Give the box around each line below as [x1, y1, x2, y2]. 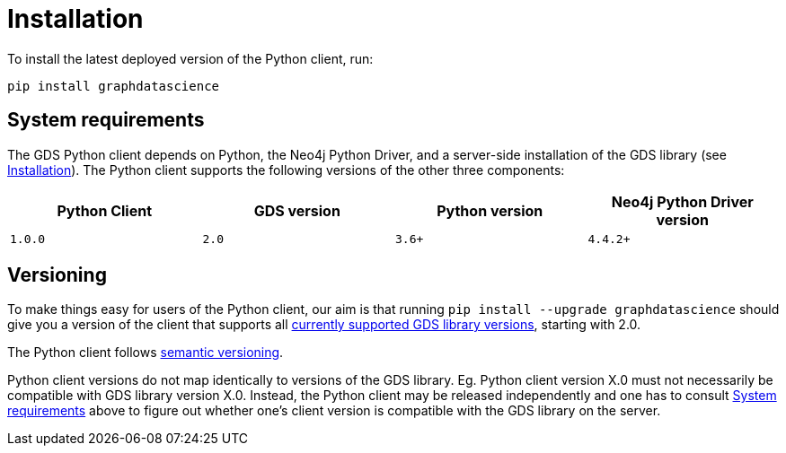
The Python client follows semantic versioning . [7, 344, 284, 361]
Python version [437, 201, 543, 220]
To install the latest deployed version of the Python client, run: [7, 50, 374, 66]
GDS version [253, 201, 340, 220]
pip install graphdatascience [7, 78, 220, 93]
